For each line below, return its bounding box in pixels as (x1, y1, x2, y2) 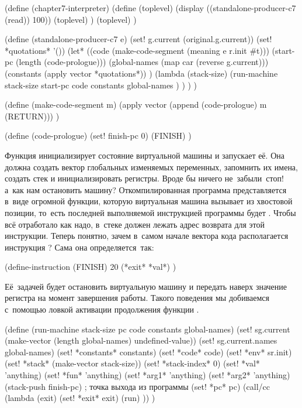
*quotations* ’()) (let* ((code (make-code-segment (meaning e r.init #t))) (5, 44, 269, 56)
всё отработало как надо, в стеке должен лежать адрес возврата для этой (5, 218, 265, 230)
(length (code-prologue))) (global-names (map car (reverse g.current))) (16, 56, 269, 68)
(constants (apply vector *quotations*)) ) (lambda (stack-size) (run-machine (5, 67, 278, 79)
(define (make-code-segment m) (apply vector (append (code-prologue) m (5, 98, 267, 111)
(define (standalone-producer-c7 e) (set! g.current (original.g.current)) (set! (5, 33, 272, 45)
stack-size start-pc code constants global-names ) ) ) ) (5, 78, 197, 91)
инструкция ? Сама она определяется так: (5, 241, 154, 253)
